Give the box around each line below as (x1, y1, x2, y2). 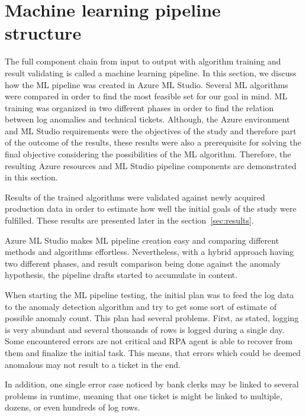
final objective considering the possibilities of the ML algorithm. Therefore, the (5, 148, 291, 160)
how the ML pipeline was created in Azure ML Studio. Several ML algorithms (5, 78, 288, 90)
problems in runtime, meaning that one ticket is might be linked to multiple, (5, 389, 282, 402)
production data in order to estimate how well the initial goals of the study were (5, 202, 297, 215)
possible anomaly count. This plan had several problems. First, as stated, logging (5, 312, 299, 324)
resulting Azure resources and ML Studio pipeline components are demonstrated (5, 159, 297, 172)
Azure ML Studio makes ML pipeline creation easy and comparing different (5, 234, 279, 246)
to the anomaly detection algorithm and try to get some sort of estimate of (5, 300, 277, 312)
